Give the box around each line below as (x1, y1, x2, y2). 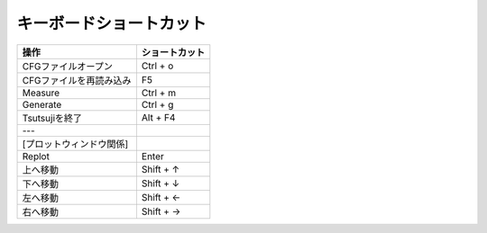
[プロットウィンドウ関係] (22, 138, 129, 150)
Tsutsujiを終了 (22, 112, 83, 124)
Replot (22, 149, 50, 162)
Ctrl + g (141, 98, 174, 111)
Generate (22, 98, 62, 111)
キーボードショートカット (16, 13, 207, 33)
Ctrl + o (141, 59, 174, 72)
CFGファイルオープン (22, 59, 113, 72)
